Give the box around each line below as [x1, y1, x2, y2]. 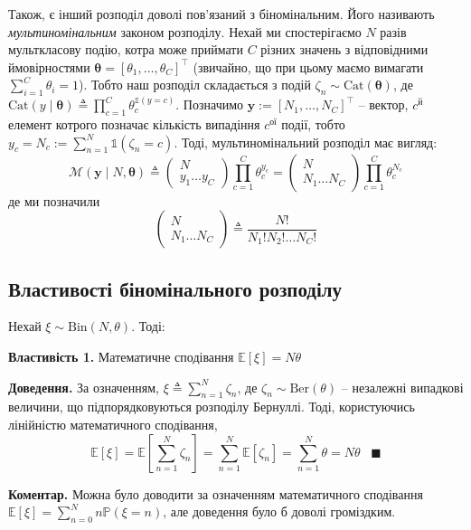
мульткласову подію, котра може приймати [8, 40, 243, 59]
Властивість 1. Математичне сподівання [8, 346, 234, 365]
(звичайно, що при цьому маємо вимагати [193, 57, 424, 76]
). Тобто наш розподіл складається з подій [79, 75, 311, 94]
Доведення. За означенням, [8, 377, 160, 396]
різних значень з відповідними [260, 40, 429, 59]
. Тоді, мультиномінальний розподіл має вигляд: [174, 132, 438, 151]
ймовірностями [8, 57, 90, 76]
